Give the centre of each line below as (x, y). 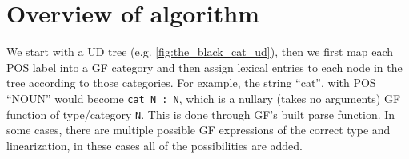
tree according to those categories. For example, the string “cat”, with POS (191, 83)
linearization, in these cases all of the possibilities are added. (154, 145)
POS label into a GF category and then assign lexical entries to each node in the (204, 67)
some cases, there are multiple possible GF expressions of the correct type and (198, 130)
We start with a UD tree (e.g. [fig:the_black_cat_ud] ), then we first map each (200, 52)
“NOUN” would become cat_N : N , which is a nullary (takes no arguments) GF (204, 98)
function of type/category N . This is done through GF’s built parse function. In (201, 114)
